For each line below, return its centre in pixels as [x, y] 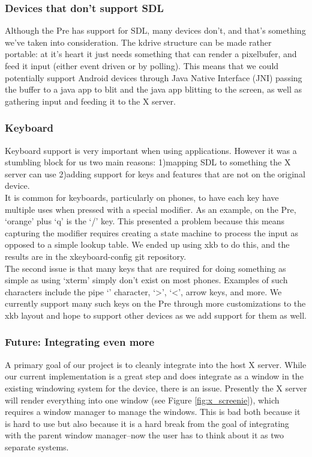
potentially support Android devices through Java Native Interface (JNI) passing [154, 77]
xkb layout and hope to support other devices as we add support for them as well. [156, 315]
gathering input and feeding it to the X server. [90, 101]
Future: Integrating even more [80, 342]
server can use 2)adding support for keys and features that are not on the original [155, 173]
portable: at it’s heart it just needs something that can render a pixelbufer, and [151, 54]
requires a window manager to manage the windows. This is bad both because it [153, 412]
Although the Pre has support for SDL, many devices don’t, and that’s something [155, 30]
